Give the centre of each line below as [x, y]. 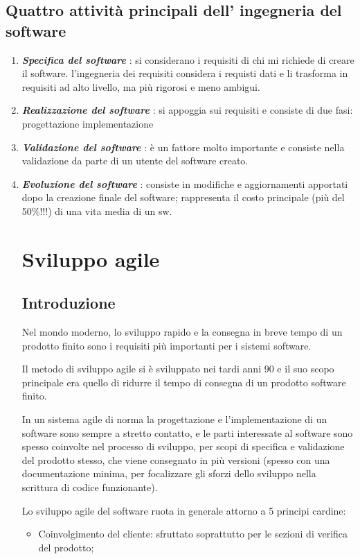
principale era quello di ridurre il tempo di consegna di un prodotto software [184, 382]
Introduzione [69, 303]
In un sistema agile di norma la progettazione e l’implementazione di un [174, 419]
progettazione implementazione [88, 123]
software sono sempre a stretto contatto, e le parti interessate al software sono [187, 432]
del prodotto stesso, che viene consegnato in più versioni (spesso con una [176, 459]
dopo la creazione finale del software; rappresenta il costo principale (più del [183, 197]
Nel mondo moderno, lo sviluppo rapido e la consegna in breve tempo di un [182, 332]
